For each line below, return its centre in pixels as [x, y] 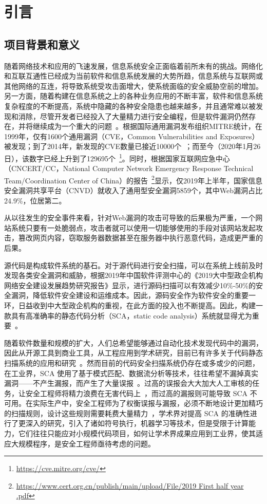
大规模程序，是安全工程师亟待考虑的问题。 [83, 443]
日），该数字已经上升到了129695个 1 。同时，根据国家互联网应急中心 [117, 157]
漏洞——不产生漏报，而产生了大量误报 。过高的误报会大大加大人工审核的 [128, 383]
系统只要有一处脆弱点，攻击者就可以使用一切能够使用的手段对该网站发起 [133, 227]
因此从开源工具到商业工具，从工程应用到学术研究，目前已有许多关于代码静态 [133, 353]
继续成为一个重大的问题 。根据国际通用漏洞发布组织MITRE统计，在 [147, 126]
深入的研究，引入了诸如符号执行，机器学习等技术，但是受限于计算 [137, 423]
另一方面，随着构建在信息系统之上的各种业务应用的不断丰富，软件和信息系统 [133, 96]
